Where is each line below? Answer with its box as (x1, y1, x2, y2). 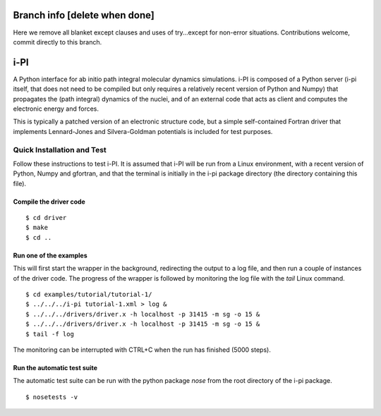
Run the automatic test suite (13, 363, 98, 372)
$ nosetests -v (25, 393, 78, 401)
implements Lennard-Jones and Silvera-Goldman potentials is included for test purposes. (13, 127, 273, 135)
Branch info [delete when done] (13, 9, 155, 21)
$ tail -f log (25, 330, 74, 338)
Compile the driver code (13, 197, 86, 206)
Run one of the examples (13, 251, 87, 259)
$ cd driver (25, 214, 67, 222)
